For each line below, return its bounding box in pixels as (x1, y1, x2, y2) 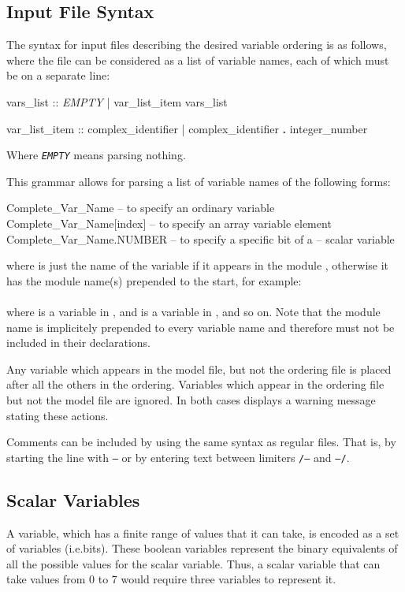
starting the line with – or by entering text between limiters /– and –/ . (6, 449, 350, 465)
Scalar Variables (6, 487, 140, 512)
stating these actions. (6, 407, 109, 423)
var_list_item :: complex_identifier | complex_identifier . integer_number (6, 120, 368, 136)
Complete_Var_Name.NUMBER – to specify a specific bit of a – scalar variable (6, 230, 395, 247)
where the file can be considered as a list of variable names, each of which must (6, 51, 389, 68)
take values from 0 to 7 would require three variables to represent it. (6, 571, 336, 587)
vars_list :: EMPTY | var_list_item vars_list (6, 93, 228, 110)
